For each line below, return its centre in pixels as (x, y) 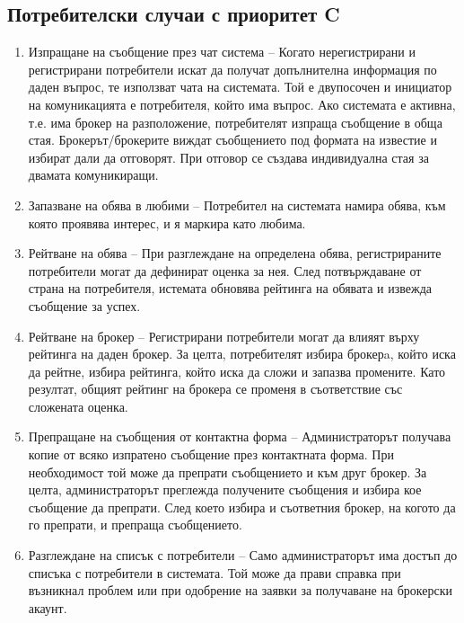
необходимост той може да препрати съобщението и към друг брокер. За (228, 472)
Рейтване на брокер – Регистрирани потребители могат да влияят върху (224, 336)
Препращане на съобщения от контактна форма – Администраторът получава (240, 436)
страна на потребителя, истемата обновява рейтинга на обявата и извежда (230, 288)
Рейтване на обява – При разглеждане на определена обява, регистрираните (235, 253)
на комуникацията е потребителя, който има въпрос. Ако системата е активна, (242, 104)
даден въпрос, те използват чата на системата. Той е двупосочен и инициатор (240, 87)
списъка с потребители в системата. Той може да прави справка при (214, 572)
